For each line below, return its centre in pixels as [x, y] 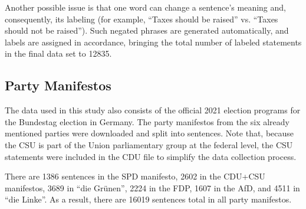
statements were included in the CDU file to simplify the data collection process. [151, 156]
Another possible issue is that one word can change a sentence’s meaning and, [145, 7]
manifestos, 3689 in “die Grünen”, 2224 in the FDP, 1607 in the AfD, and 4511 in [152, 187]
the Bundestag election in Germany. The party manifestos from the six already [147, 121]
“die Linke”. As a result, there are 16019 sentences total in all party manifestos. [148, 199]
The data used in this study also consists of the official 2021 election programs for [153, 110]
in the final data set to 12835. [58, 53]
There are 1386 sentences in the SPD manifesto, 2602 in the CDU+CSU [135, 176]
